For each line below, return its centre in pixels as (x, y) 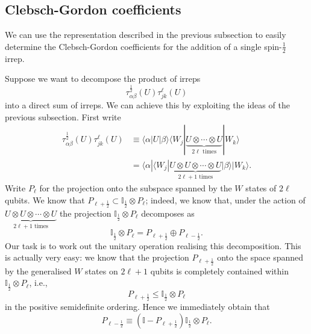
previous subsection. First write (63, 116)
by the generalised (38, 271)
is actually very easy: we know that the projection (97, 257)
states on (102, 271)
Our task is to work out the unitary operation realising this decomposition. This (153, 245)
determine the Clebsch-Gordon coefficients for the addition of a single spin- (143, 46)
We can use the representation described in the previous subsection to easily (146, 35)
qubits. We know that (45, 199)
